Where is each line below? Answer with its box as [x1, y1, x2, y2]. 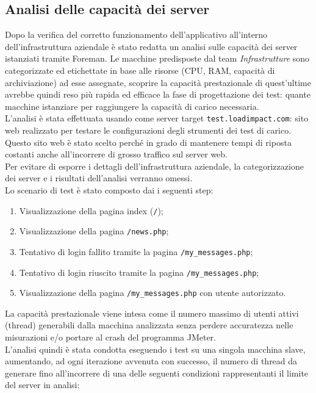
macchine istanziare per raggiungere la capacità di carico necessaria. [5, 99, 259, 112]
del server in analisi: [5, 378, 80, 391]
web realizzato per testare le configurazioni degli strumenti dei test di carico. [5, 124, 292, 137]
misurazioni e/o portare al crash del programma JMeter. [5, 331, 216, 344]
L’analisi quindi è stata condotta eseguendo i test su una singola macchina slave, [5, 342, 306, 355]
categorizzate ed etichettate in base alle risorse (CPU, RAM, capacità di [5, 63, 275, 76]
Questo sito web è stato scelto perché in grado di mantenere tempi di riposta [5, 135, 292, 148]
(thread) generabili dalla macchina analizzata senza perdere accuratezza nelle [5, 319, 293, 331]
